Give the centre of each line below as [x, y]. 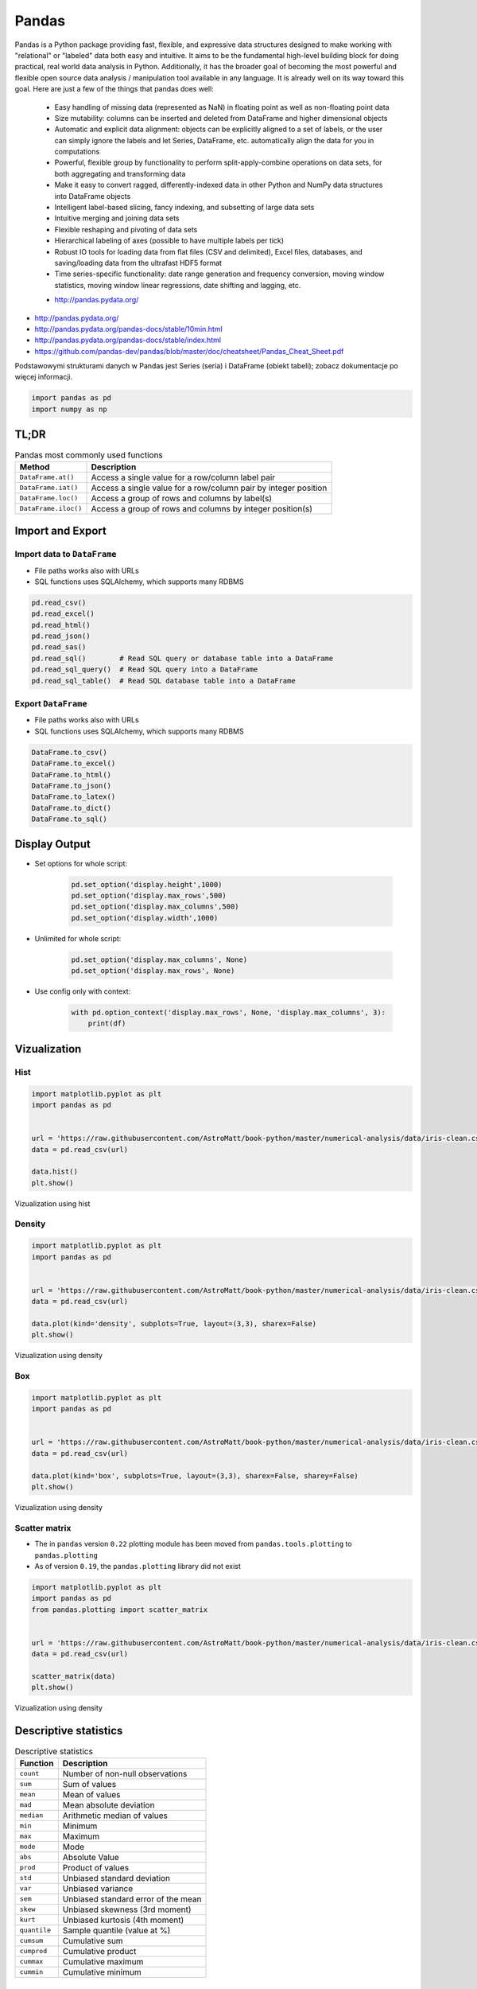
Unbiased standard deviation [116, 1878]
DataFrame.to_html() [71, 775]
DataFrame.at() [47, 477]
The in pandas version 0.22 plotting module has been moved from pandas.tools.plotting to [194, 1544]
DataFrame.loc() [49, 498]
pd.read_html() [61, 625]
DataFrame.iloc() [51, 509]
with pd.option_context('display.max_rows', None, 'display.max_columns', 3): [228, 1013]
